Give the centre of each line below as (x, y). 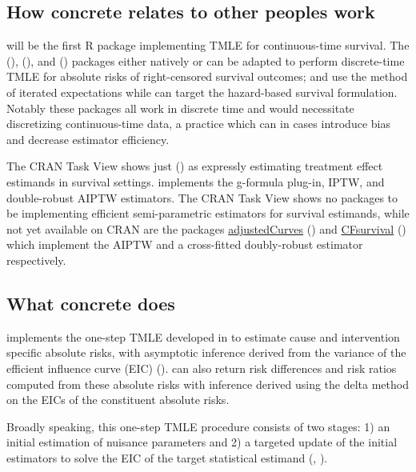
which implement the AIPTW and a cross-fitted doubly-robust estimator (185, 244)
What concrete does (91, 303)
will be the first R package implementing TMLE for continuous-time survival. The (208, 45)
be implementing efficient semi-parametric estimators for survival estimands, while (208, 213)
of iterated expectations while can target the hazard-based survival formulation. (202, 92)
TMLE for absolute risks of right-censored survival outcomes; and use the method (207, 76)
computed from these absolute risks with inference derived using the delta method (208, 384)
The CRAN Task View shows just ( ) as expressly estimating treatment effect (195, 166)
